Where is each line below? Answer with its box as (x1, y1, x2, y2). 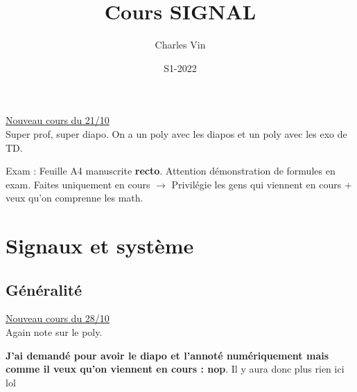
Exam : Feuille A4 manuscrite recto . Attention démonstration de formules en (6, 163, 336, 178)
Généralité (6, 278, 82, 300)
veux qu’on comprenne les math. (6, 190, 143, 205)
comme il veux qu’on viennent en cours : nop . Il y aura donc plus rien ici (6, 362, 345, 376)
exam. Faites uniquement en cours (6, 177, 150, 191)
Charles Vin (155, 37, 206, 52)
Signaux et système (6, 231, 194, 260)
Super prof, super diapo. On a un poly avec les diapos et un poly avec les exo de (6, 126, 347, 141)
